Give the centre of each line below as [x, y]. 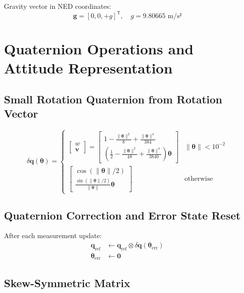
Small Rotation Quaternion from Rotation [113, 99]
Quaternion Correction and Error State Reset [122, 215]
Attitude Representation [88, 68]
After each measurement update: [53, 235]
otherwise [199, 179]
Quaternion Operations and [99, 49]
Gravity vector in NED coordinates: [58, 6]
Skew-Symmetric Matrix [67, 282]
